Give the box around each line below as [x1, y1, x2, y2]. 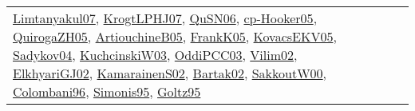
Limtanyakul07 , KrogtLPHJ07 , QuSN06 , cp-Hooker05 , [13, 9, 318, 27]
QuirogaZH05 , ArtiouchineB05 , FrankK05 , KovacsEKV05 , [13, 27, 337, 46]
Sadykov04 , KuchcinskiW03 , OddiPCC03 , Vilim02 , [13, 46, 298, 64]
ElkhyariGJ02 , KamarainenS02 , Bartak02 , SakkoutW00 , [13, 64, 327, 82]
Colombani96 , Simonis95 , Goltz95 [13, 82, 201, 101]
